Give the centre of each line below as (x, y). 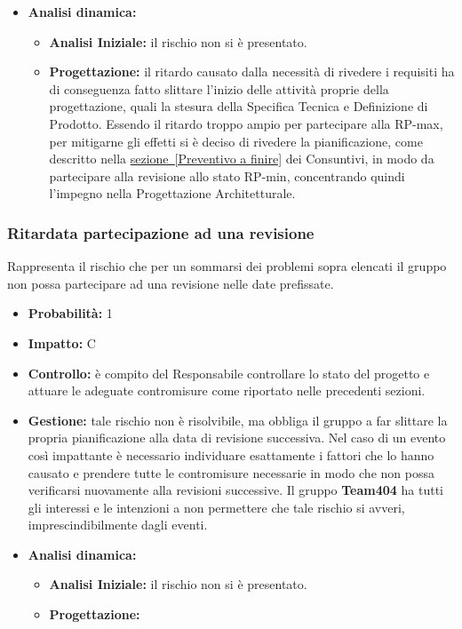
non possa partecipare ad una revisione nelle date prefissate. (171, 283)
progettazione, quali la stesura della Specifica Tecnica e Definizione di (239, 106)
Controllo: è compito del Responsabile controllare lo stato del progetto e (229, 373)
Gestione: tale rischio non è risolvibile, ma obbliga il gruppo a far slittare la (238, 420)
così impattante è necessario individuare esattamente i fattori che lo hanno (231, 454)
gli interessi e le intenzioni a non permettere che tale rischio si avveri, (216, 507)
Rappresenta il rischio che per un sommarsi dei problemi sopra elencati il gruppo (227, 266)
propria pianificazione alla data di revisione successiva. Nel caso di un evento (237, 438)
